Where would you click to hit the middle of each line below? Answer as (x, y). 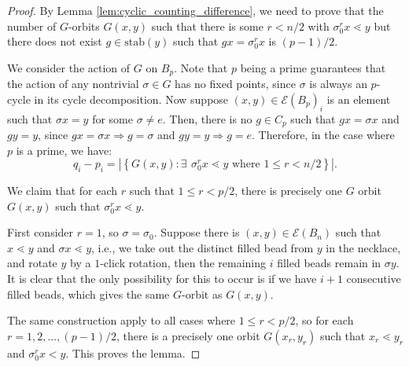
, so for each (324, 320)
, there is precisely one (289, 191)
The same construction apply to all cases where (122, 320)
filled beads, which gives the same (88, 294)
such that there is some (207, 26)
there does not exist (55, 41)
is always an (338, 84)
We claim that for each (63, 191)
